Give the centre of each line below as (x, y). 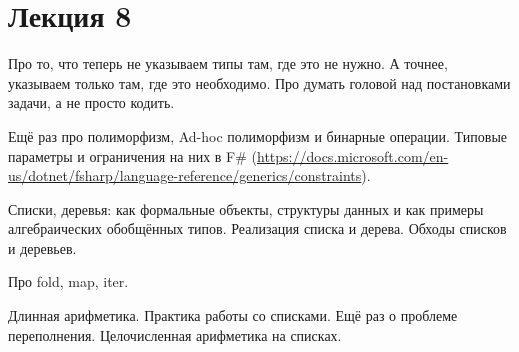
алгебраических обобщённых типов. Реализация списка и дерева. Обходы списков (257, 228)
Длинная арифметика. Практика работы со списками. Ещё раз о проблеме (233, 315)
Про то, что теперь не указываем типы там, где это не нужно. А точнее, (228, 63)
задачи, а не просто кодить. (91, 102)
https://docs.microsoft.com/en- (353, 155)
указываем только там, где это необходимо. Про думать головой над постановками (259, 82)
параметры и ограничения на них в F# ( (132, 155)
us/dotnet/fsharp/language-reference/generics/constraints (185, 175)
